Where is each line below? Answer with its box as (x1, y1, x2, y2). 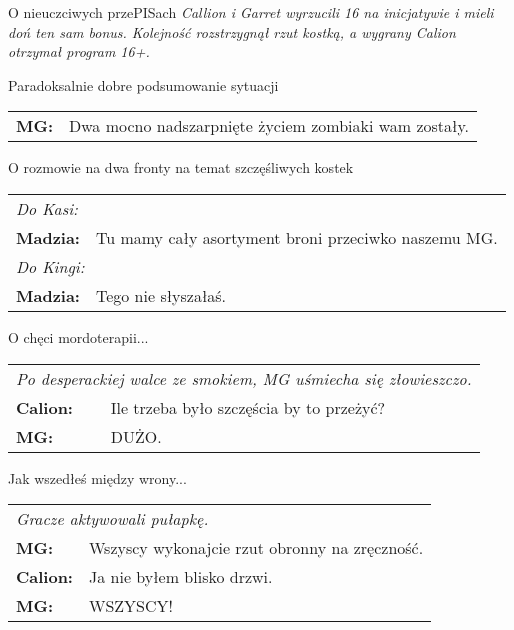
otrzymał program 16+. (8, 41, 150, 62)
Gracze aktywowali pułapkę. (16, 507, 209, 531)
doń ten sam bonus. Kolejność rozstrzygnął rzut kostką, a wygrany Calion (8, 21, 456, 42)
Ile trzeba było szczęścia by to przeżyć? (110, 395, 386, 419)
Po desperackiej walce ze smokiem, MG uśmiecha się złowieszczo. (16, 366, 472, 390)
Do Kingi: (16, 254, 85, 278)
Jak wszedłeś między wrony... (8, 467, 187, 488)
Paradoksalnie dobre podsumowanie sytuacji (8, 74, 279, 95)
